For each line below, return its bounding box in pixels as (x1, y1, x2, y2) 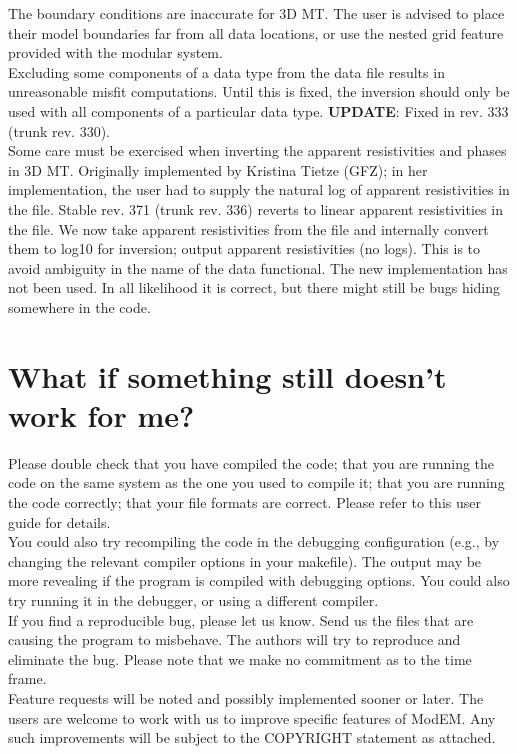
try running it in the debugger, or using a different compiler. (8, 589, 379, 610)
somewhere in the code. (8, 296, 151, 317)
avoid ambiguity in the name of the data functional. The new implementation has (8, 257, 508, 278)
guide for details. (8, 511, 111, 532)
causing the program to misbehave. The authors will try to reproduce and (8, 629, 461, 650)
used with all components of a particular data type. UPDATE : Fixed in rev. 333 (8, 100, 509, 121)
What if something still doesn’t (8, 355, 447, 396)
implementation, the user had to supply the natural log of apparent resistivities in (8, 179, 510, 200)
